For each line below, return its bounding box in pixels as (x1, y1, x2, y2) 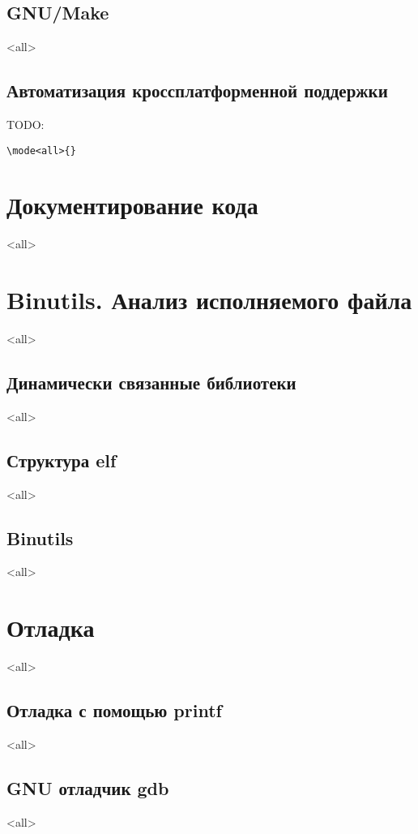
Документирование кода (6, 188, 258, 221)
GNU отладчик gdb (6, 775, 169, 800)
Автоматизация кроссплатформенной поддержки (6, 78, 388, 103)
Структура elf (6, 447, 117, 472)
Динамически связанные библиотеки (6, 370, 296, 395)
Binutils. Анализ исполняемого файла (6, 283, 412, 316)
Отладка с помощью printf (6, 698, 222, 723)
